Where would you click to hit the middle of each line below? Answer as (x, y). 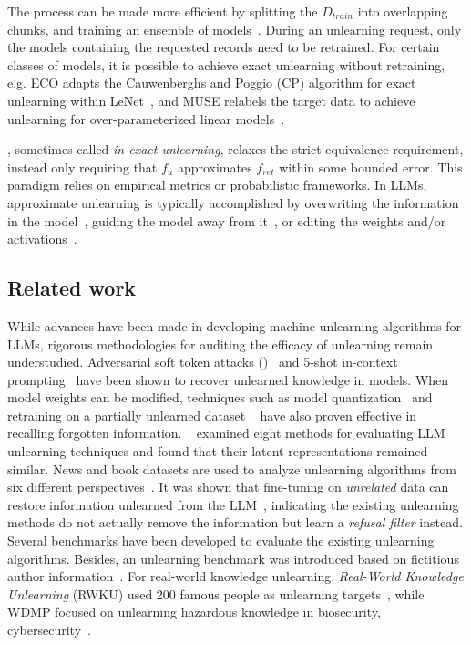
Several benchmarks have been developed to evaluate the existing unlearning (221, 541)
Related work (72, 288)
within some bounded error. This (371, 166)
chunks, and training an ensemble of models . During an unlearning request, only (235, 29)
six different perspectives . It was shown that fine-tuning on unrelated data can (228, 487)
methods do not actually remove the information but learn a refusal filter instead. (235, 522)
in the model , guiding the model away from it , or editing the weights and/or (227, 220)
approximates (215, 166)
